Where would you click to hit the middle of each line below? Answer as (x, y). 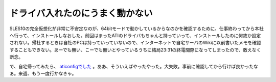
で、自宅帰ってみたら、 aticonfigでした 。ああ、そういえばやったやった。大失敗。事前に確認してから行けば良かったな (134, 66)
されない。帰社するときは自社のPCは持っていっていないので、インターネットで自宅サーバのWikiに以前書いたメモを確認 (135, 43)
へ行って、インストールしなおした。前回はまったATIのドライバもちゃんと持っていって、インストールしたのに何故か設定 (135, 35)
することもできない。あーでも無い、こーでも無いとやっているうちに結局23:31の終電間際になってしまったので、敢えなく (135, 50)
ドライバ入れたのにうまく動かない (81, 13)
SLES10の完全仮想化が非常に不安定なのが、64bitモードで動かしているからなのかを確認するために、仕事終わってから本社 (137, 29)
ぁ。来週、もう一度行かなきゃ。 (43, 73)
